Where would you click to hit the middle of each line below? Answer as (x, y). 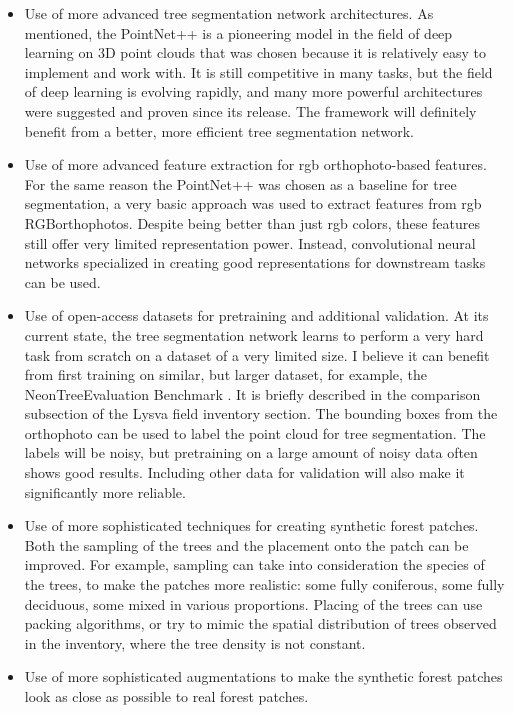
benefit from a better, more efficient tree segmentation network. (219, 130)
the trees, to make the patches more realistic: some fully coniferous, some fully (264, 584)
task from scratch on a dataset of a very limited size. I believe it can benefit (257, 354)
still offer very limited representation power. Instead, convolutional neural (250, 242)
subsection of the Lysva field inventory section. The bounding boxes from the (261, 413)
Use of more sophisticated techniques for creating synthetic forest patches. (251, 525)
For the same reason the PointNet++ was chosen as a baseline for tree (240, 183)
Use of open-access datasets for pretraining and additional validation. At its (256, 315)
